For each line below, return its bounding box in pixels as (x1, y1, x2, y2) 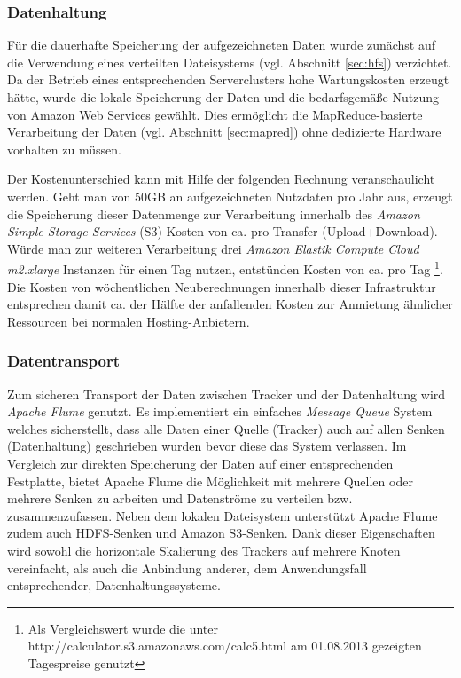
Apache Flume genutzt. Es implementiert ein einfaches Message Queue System (7, 402, 433, 421)
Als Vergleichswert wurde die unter (27, 619, 218, 637)
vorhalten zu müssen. (7, 139, 121, 158)
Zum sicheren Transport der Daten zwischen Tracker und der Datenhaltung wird (7, 384, 446, 403)
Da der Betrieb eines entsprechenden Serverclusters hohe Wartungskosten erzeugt (7, 70, 449, 89)
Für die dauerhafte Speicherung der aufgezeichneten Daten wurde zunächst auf (7, 35, 436, 54)
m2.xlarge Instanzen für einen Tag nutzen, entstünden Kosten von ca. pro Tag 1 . (7, 257, 443, 278)
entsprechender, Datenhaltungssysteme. (7, 576, 221, 595)
